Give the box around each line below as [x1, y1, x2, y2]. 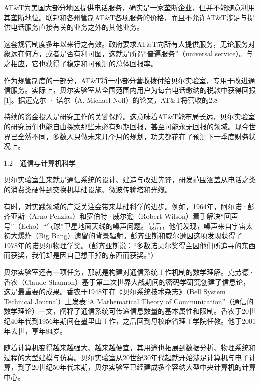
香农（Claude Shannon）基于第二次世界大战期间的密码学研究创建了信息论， [4, 276, 250, 287]
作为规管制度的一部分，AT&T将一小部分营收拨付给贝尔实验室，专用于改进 [4, 75, 248, 85]
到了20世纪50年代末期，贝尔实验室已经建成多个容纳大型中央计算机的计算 [17, 362, 256, 372]
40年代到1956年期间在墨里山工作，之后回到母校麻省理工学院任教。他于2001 [10, 316, 256, 326]
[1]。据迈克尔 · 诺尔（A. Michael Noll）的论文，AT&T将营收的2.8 [4, 94, 218, 105]
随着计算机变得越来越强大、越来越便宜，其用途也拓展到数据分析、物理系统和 [4, 342, 256, 353]
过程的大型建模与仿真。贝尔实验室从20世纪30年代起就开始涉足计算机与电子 [4, 352, 249, 362]
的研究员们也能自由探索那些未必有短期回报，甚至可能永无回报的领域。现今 [4, 121, 249, 131]
